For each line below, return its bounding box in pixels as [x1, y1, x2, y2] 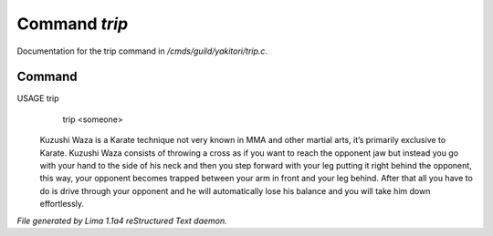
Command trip [16, 14, 129, 34]
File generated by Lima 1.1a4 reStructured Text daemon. [16, 215, 227, 226]
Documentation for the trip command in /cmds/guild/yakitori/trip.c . [16, 46, 268, 56]
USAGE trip [16, 93, 59, 104]
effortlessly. [39, 199, 85, 210]
